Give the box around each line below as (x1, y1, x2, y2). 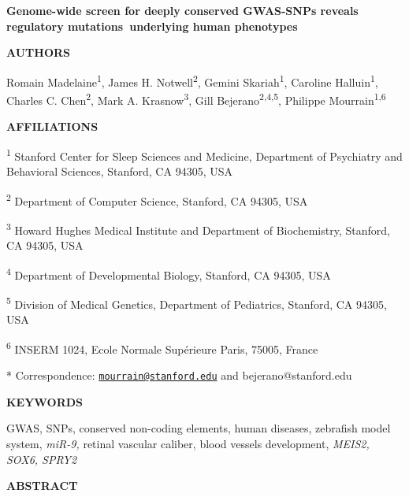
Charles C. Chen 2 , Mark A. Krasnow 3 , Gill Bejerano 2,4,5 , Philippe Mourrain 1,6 (6, 90, 386, 108)
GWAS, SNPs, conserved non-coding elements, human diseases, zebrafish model (6, 420, 391, 436)
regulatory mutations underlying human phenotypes (6, 17, 298, 34)
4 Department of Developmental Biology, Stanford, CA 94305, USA (6, 264, 331, 283)
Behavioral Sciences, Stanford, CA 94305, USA (6, 163, 232, 180)
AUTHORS (6, 44, 71, 61)
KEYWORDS (6, 393, 84, 410)
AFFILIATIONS (6, 118, 99, 135)
